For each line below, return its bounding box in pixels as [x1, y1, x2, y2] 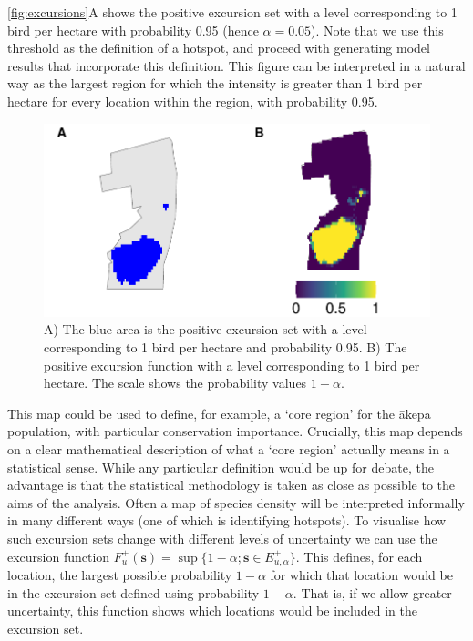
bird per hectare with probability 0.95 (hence [7, 20, 259, 39]
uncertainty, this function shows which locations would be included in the [7, 601, 417, 620]
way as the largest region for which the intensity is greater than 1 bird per [7, 74, 423, 93]
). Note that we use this [311, 20, 444, 39]
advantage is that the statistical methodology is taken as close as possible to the [7, 475, 456, 494]
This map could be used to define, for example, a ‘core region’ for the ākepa [7, 403, 431, 422]
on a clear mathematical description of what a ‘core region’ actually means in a [7, 439, 450, 458]
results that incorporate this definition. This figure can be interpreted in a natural [7, 56, 466, 75]
